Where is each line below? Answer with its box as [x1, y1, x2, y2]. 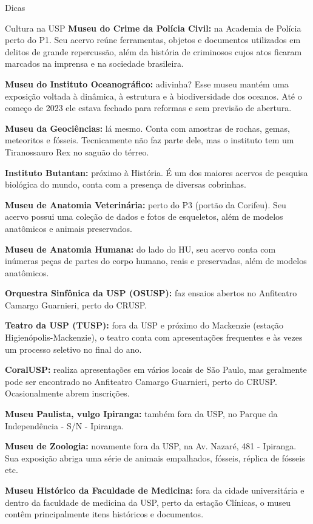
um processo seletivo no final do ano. [5, 342, 142, 355]
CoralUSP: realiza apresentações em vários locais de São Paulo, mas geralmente [5, 363, 307, 376]
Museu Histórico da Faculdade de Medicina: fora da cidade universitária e [5, 484, 305, 496]
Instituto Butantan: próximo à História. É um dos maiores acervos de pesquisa [5, 166, 308, 179]
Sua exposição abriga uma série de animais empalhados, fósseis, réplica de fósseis [5, 451, 305, 464]
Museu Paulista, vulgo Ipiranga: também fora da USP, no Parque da [5, 407, 278, 420]
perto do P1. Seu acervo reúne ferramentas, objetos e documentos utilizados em [5, 33, 301, 46]
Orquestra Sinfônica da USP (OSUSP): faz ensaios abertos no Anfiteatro [5, 287, 297, 299]
